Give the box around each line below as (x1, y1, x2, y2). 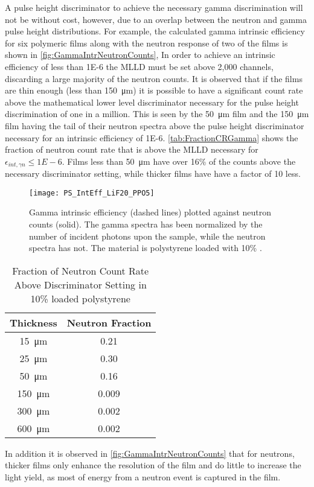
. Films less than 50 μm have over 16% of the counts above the (62, 154, 296, 167)
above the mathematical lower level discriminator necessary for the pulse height (5, 95, 299, 108)
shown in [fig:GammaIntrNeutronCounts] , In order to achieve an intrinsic (5, 48, 275, 61)
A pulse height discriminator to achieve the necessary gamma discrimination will (5, 1, 303, 13)
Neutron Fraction (66, 315, 152, 329)
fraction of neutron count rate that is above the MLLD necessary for (5, 143, 258, 156)
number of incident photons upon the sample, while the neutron (29, 229, 266, 242)
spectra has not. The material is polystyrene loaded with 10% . (29, 241, 262, 254)
